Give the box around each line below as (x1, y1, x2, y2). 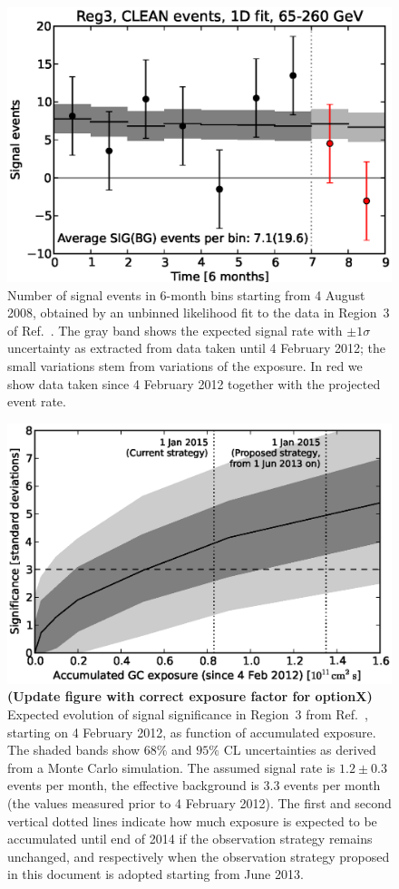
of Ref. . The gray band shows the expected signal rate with (7, 320, 343, 339)
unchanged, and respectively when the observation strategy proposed (7, 846, 390, 865)
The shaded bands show (7, 740, 141, 759)
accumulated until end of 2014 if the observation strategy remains (7, 829, 373, 848)
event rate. (7, 392, 66, 411)
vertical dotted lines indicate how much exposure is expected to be (7, 811, 377, 830)
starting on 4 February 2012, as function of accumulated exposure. (7, 722, 376, 741)
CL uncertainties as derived (223, 740, 376, 759)
